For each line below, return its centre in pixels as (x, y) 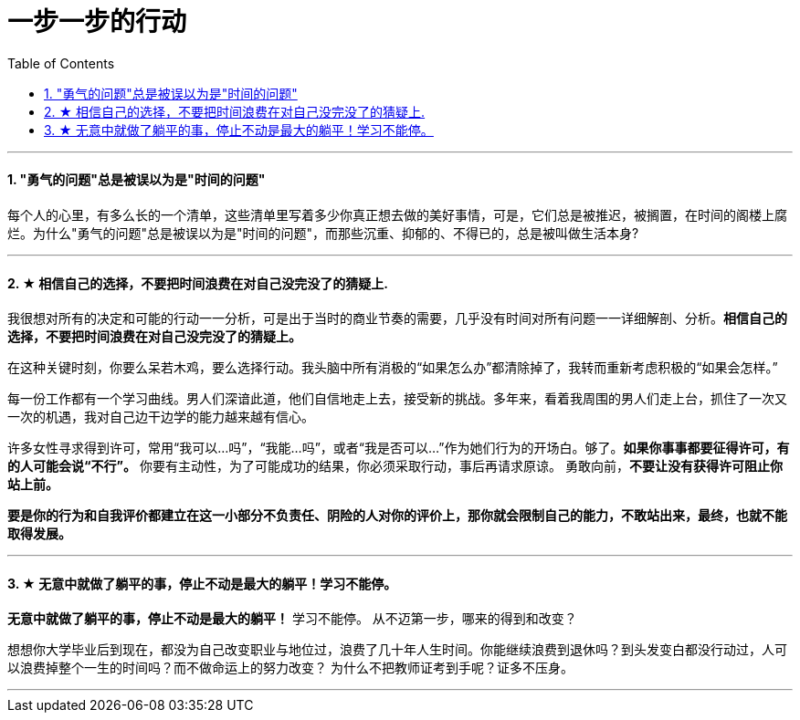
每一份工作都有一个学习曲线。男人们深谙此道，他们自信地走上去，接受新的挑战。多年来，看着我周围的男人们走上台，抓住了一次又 (397, 399)
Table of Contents (61, 63)
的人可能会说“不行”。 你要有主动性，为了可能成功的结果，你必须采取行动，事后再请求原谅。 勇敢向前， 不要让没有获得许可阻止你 (395, 466)
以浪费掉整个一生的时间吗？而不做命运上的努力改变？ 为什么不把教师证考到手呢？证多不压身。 (290, 668)
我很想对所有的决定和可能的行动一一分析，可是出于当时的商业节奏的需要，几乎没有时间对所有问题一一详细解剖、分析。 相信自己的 (397, 318)
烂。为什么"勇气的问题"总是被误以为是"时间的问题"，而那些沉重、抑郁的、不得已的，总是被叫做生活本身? (323, 233)
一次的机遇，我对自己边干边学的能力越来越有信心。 (161, 417)
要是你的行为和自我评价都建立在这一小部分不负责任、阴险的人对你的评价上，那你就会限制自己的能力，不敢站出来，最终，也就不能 (397, 516)
